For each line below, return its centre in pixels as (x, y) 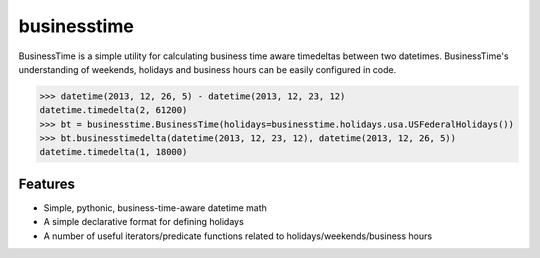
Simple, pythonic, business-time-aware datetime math (155, 207)
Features (46, 183)
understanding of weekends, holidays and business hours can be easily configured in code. (207, 69)
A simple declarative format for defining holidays (143, 222)
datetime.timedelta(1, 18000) (113, 152)
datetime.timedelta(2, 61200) (113, 110)
